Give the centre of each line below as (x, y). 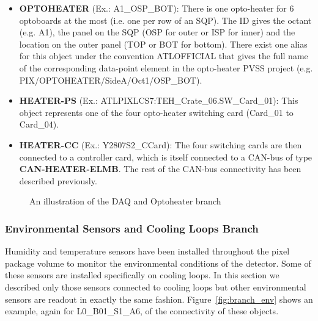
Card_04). (39, 124)
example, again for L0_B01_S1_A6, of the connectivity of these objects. (142, 311)
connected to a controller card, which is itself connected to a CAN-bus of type (166, 157)
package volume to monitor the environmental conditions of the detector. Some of (158, 263)
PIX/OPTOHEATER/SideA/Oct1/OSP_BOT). (111, 80)
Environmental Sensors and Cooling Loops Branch (132, 228)
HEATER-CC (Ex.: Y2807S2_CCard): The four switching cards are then (161, 144)
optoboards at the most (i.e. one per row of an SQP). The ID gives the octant (165, 20)
